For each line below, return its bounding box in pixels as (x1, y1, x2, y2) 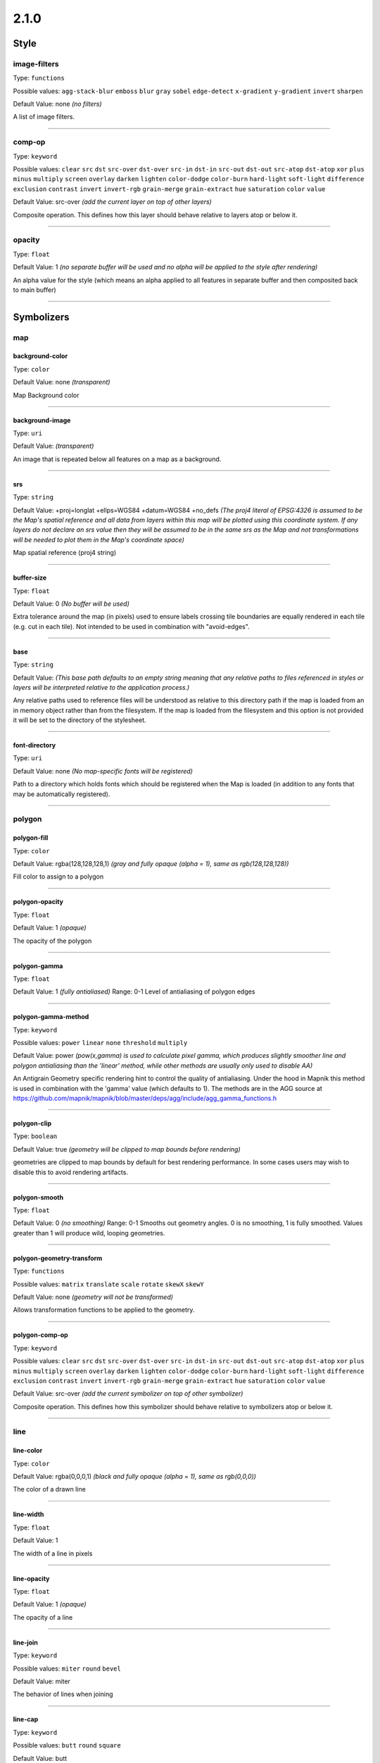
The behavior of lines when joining (13, 1690, 113, 1699)
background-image (13, 416, 71, 425)
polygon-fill (13, 834, 49, 842)
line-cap (13, 1715, 39, 1724)
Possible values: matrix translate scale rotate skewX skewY (13, 1280, 204, 1288)
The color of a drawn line (13, 1485, 86, 1494)
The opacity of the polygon (13, 937, 92, 945)
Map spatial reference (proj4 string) (13, 549, 117, 557)
